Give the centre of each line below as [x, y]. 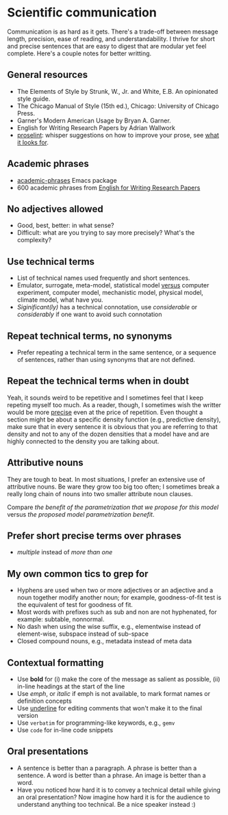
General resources [47, 75]
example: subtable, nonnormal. [61, 619]
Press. [26, 113]
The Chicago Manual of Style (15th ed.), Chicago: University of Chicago [118, 106]
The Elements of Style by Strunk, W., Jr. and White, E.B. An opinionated [117, 91]
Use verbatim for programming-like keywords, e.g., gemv [96, 723]
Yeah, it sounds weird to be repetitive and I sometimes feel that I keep [105, 398]
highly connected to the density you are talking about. [83, 441]
